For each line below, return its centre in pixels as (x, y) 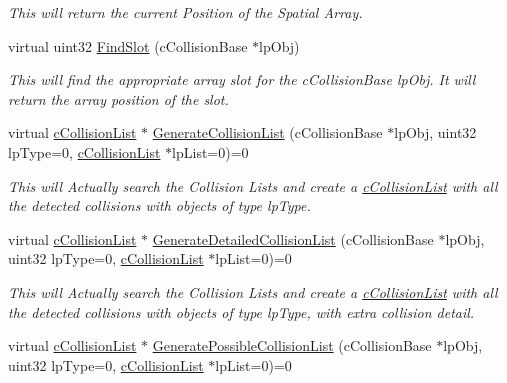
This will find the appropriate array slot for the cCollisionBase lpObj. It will (242, 79)
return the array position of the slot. (118, 98)
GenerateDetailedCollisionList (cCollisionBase (293, 238)
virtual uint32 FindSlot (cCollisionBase (128, 45)
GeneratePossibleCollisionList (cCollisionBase (292, 345)
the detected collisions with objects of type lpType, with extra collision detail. (241, 311)
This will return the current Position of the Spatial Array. (185, 12)
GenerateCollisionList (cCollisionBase (267, 132)
